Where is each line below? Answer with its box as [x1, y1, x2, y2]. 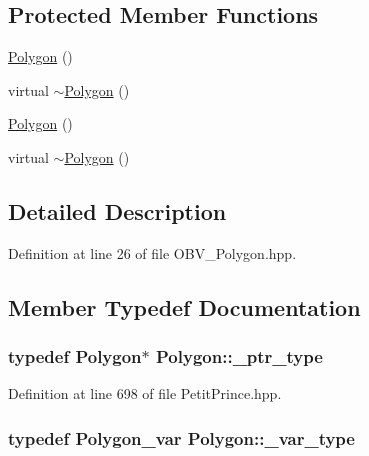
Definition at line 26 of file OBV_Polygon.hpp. [8, 242, 297, 263]
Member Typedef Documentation [8, 291, 361, 322]
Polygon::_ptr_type [156, 344, 323, 369]
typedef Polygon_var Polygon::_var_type [8, 425, 355, 450]
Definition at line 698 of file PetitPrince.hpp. [8, 383, 282, 404]
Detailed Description [8, 195, 227, 226]
